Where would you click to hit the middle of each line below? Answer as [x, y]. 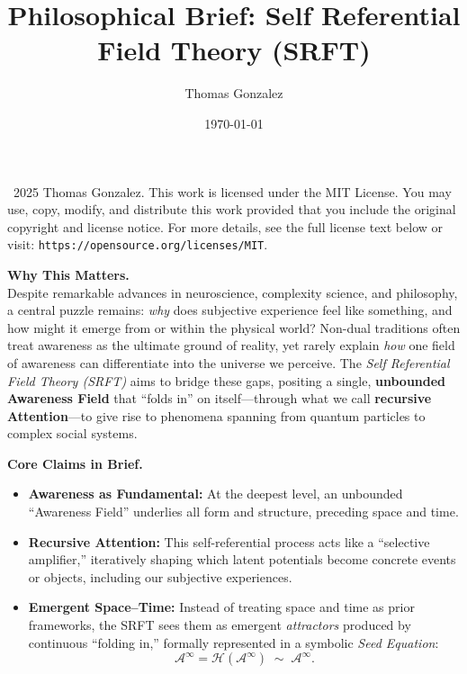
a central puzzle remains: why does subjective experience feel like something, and [230, 310]
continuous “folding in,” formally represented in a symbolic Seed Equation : [233, 642]
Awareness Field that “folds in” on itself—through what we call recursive [220, 398]
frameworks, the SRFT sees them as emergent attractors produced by [220, 625]
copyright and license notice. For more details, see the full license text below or [225, 226]
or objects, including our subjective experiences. [160, 576]
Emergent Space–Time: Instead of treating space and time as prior [221, 607]
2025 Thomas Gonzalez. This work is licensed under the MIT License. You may [232, 191]
